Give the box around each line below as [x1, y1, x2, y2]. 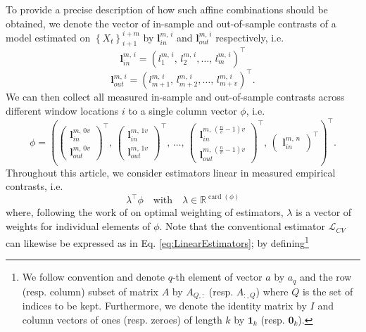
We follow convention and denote [22, 269, 165, 284]
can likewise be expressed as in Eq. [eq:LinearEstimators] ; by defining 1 [6, 233, 309, 250]
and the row [299, 269, 352, 284]
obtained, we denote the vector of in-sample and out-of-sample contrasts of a [6, 15, 336, 30]
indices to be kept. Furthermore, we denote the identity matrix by [22, 298, 307, 313]
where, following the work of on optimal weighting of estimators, [6, 205, 284, 219]
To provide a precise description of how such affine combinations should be [6, 2, 328, 16]
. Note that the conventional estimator [159, 219, 325, 234]
